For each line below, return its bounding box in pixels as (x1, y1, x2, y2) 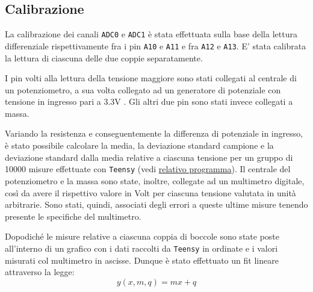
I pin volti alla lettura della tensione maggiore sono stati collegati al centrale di (5, 72, 297, 84)
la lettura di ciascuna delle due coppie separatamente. (5, 51, 203, 64)
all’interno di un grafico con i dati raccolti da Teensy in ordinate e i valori (5, 241, 278, 254)
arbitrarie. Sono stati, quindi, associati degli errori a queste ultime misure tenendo (5, 198, 308, 211)
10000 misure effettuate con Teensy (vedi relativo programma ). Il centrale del (5, 163, 291, 175)
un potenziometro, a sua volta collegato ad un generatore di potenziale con (5, 83, 281, 96)
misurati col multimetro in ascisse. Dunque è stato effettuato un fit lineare (5, 253, 279, 266)
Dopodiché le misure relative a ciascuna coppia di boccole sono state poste (5, 230, 280, 243)
